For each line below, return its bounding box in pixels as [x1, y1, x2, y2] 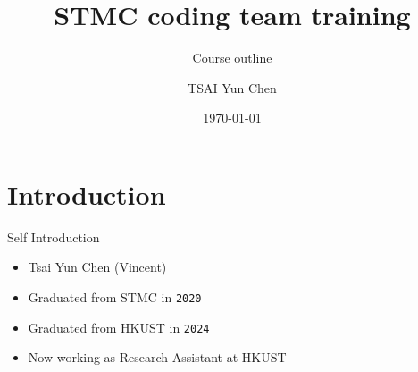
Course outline [192, 48, 272, 67]
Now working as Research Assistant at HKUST [28, 348, 287, 367]
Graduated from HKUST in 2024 [28, 317, 210, 336]
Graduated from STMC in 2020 [28, 288, 202, 307]
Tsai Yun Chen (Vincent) [28, 258, 167, 276]
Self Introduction [7, 227, 100, 246]
